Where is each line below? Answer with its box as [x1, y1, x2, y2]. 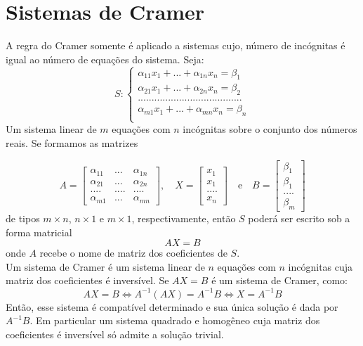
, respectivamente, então [131, 211, 236, 226]
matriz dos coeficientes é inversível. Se [6, 273, 169, 288]
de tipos [6, 211, 40, 226]
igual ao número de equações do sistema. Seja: [6, 51, 204, 66]
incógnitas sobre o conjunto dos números [183, 122, 357, 136]
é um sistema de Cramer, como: [211, 273, 348, 288]
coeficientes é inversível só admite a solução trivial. [6, 326, 224, 341]
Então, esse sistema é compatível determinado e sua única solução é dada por [6, 299, 338, 314]
